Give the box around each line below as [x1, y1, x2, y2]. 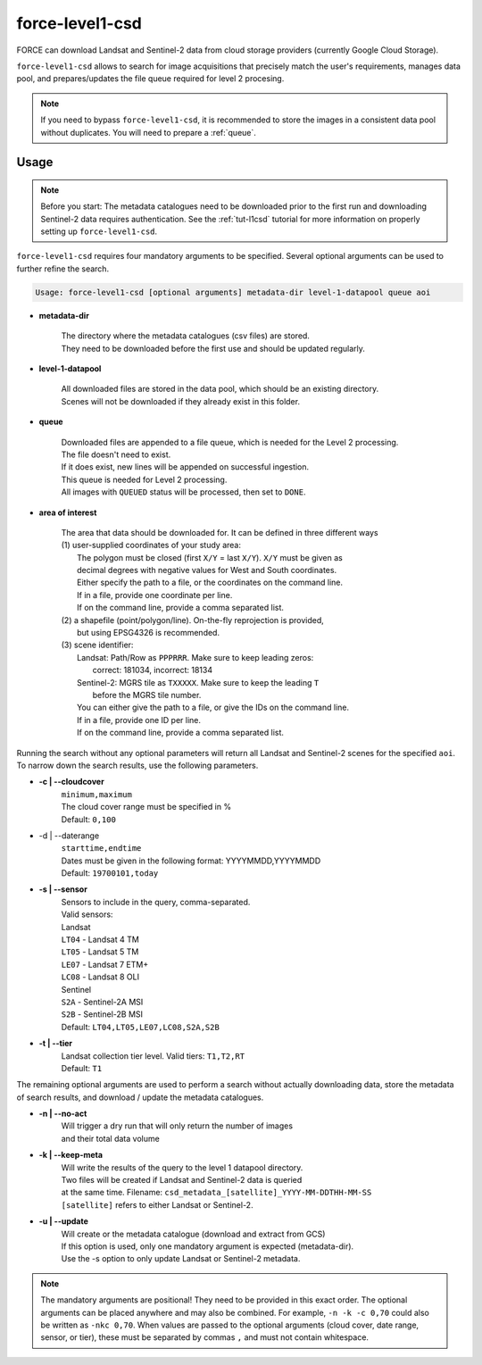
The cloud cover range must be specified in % [61, 802, 232, 812]
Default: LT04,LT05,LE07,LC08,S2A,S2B [61, 1021, 220, 1032]
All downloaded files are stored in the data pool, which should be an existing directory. [61, 384, 379, 395]
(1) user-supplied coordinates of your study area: [61, 540, 241, 551]
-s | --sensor [38, 884, 88, 895]
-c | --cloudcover [38, 777, 104, 787]
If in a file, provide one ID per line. [77, 714, 201, 725]
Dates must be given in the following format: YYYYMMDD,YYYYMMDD [61, 855, 321, 866]
